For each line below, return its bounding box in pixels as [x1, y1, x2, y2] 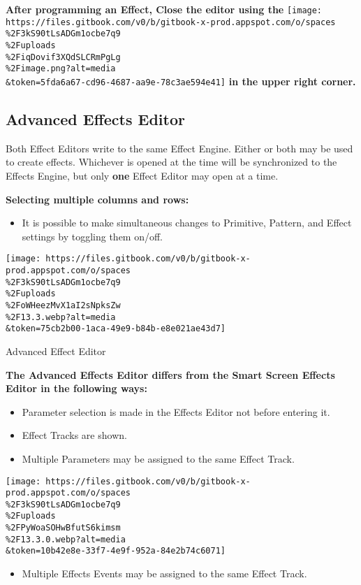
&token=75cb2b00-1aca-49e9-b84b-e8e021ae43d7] [6, 324, 226, 334]
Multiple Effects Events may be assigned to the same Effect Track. [22, 566, 307, 581]
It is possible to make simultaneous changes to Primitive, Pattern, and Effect [22, 215, 352, 230]
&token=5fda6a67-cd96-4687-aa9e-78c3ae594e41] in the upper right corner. [6, 73, 356, 88]
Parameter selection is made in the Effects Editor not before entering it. [22, 404, 330, 419]
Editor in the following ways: [6, 381, 147, 396]
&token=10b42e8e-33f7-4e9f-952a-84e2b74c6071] [6, 546, 226, 556]
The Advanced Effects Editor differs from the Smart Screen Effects [6, 367, 335, 382]
